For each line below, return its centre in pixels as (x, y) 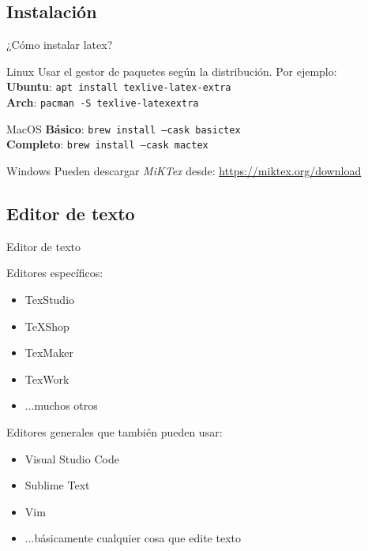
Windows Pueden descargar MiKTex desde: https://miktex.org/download (184, 171)
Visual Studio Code (72, 458)
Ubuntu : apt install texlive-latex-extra (119, 86)
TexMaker (49, 352)
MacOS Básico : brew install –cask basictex (124, 128)
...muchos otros (61, 405)
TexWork (47, 379)
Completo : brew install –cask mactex (107, 144)
